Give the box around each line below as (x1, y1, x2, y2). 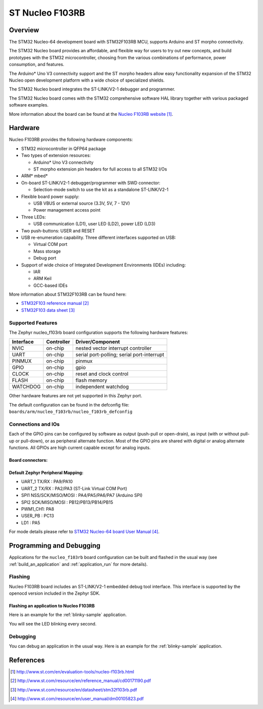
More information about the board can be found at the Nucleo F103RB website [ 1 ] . (9, 111, 173, 117)
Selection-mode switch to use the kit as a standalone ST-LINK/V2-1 (33, 187, 169, 193)
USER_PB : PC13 (21, 513, 55, 519)
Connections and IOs (9, 421, 60, 428)
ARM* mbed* (21, 173, 48, 179)
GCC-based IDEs (33, 282, 68, 288)
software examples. (9, 102, 49, 108)
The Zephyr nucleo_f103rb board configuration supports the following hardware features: (9, 330, 188, 335)
